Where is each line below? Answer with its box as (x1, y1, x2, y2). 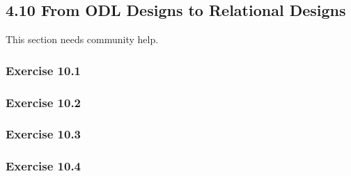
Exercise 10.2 (6, 93, 81, 111)
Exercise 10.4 (6, 157, 81, 175)
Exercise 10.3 (6, 125, 81, 143)
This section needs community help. (6, 32, 159, 47)
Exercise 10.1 (6, 61, 81, 79)
